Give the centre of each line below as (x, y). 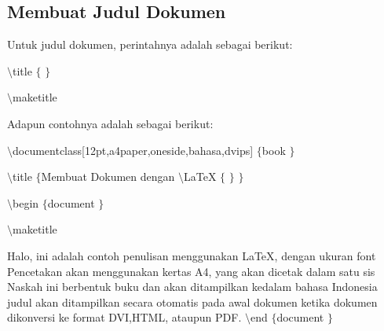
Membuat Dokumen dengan (108, 177)
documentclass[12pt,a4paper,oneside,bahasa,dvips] (133, 150)
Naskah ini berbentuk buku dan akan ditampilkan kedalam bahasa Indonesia (192, 287)
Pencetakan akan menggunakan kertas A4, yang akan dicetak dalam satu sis (191, 271)
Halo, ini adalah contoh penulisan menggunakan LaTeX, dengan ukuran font (192, 255)
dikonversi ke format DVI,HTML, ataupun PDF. (124, 317)
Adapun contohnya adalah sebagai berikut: (110, 123)
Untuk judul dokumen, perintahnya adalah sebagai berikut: (150, 44)
